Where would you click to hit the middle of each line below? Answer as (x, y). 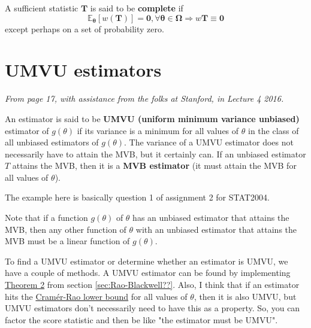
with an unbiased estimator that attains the (216, 229)
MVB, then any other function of (66, 229)
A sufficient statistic (42, 8)
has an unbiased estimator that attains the (211, 218)
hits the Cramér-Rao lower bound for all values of (96, 296)
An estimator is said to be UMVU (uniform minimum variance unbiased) (152, 118)
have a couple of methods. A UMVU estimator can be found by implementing (148, 273)
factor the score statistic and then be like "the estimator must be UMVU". (141, 319)
